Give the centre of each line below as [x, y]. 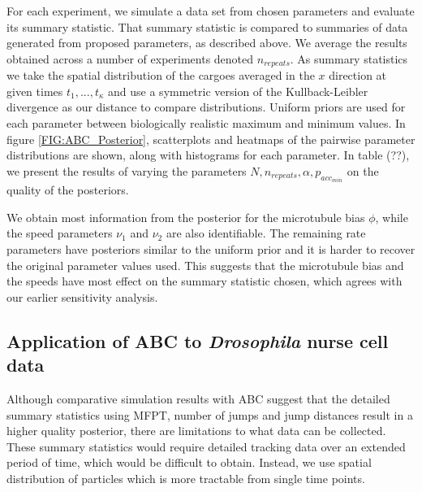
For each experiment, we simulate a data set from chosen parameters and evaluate [211, 11]
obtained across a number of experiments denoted [130, 58]
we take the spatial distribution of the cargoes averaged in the [161, 75]
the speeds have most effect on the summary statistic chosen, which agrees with [205, 281]
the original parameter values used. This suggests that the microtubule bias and [205, 265]
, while [392, 217]
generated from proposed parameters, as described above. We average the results [207, 43]
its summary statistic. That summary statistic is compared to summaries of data [207, 26]
